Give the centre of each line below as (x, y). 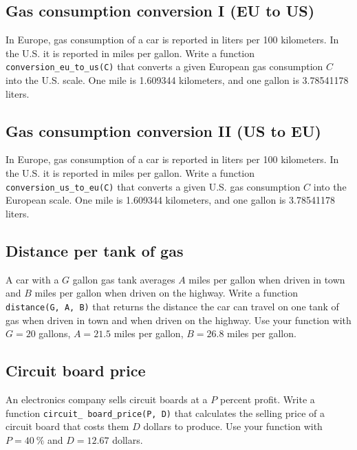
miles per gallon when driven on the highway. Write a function (166, 293)
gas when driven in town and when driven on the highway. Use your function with (178, 320)
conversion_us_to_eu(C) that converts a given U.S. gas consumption (153, 186)
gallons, (55, 333)
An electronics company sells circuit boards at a (107, 399)
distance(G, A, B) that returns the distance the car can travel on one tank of (172, 306)
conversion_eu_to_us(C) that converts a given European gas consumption (164, 66)
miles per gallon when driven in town (267, 279)
